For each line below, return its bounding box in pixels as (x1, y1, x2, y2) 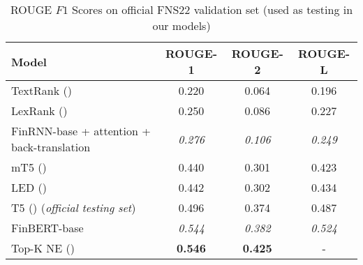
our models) (152, 17, 211, 33)
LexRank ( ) (11, 103, 68, 119)
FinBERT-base (11, 220, 84, 236)
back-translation (11, 139, 91, 155)
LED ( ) (11, 179, 47, 195)
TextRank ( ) (11, 82, 72, 98)
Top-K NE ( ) (11, 240, 75, 256)
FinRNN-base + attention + (11, 123, 151, 139)
